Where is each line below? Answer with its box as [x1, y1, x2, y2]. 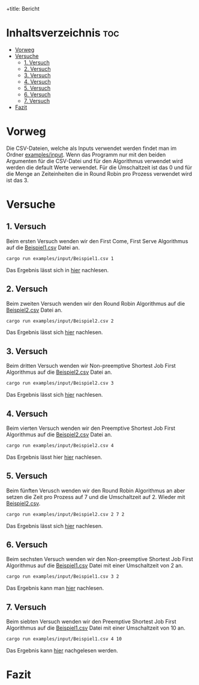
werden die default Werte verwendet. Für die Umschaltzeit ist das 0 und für [6, 164, 192, 171]
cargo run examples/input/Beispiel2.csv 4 [6, 442, 114, 448]
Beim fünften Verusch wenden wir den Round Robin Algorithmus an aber [6, 487, 186, 494]
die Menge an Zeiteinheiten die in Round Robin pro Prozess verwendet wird [6, 170, 192, 177]
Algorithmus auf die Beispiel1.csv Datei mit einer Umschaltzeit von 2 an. [6, 562, 183, 569]
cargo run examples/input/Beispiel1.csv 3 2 [6, 574, 119, 580]
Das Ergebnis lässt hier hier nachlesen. [6, 453, 102, 460]
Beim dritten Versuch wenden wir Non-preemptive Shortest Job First [6, 362, 176, 370]
